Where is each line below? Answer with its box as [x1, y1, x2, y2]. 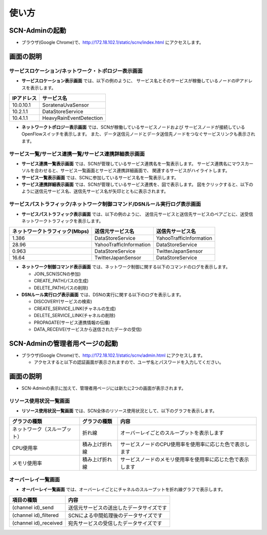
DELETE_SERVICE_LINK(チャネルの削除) [34, 313, 116, 319]
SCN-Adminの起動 [9, 26, 66, 35]
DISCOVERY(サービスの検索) [34, 299, 92, 305]
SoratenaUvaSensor [42, 102, 89, 108]
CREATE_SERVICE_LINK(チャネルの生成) [34, 305, 116, 312]
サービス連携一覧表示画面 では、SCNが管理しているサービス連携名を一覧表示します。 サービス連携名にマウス [21, 160, 245, 166]
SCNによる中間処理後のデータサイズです [68, 512, 163, 519]
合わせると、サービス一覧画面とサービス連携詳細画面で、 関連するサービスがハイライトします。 [34, 167, 230, 173]
